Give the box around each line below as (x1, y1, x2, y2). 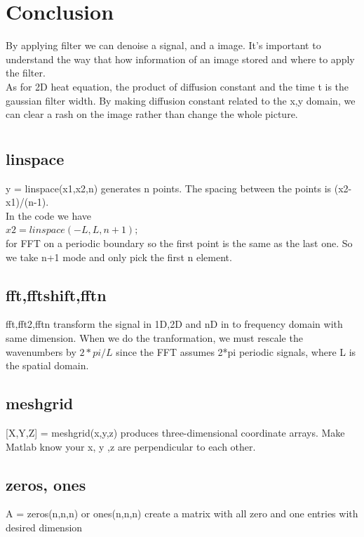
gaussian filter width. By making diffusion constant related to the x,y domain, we (6, 93, 356, 107)
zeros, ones (6, 473, 86, 495)
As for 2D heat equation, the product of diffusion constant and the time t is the (6, 79, 349, 93)
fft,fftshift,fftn (6, 284, 107, 305)
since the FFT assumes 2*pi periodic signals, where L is (116, 344, 356, 359)
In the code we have (6, 208, 92, 223)
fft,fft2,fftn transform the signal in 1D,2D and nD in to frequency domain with (6, 317, 343, 331)
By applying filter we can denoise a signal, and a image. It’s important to (6, 38, 321, 53)
